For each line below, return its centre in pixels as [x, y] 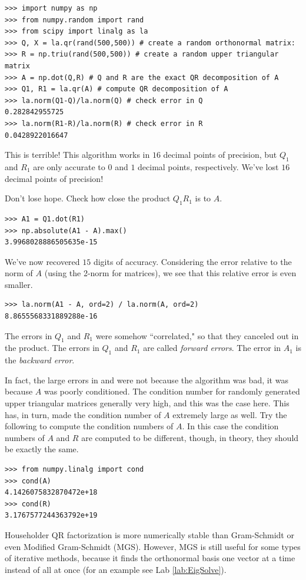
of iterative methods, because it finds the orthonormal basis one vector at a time [150, 558]
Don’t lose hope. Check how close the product [88, 198]
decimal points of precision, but [220, 155]
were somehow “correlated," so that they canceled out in [197, 335]
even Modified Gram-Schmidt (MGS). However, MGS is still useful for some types [153, 546]
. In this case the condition [230, 426]
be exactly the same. [42, 449]
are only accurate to [69, 166]
